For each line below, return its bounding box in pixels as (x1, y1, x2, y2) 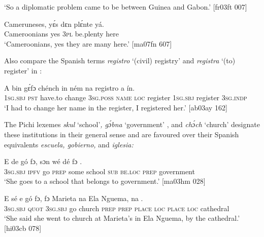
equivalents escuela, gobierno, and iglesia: (4, 139, 134, 149)
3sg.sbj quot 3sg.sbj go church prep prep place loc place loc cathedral (4, 203, 229, 213)
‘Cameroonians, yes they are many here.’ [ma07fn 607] (4, 38, 172, 49)
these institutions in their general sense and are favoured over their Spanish (4, 129, 239, 139)
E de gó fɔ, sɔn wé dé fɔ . (4, 156, 82, 167)
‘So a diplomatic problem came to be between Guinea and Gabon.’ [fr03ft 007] (4, 2, 247, 12)
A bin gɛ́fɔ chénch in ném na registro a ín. (4, 82, 135, 93)
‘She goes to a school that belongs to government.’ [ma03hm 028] (4, 176, 206, 186)
